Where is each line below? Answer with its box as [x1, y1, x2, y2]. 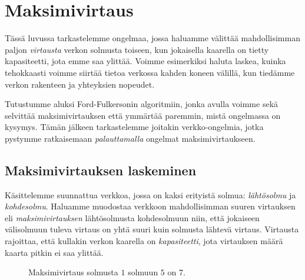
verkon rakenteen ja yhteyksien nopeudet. [5, 78, 155, 90]
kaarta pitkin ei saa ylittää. [5, 246, 104, 258]
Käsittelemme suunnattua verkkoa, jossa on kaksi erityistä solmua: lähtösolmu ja [5, 188, 296, 201]
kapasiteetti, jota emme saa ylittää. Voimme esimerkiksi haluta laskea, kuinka [5, 55, 286, 67]
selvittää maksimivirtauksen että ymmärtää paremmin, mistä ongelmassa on [5, 109, 281, 121]
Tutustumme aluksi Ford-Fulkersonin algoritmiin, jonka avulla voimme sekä [5, 98, 279, 110]
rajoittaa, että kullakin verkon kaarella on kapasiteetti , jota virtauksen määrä [5, 235, 283, 247]
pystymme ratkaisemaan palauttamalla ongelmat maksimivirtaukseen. [5, 132, 256, 144]
